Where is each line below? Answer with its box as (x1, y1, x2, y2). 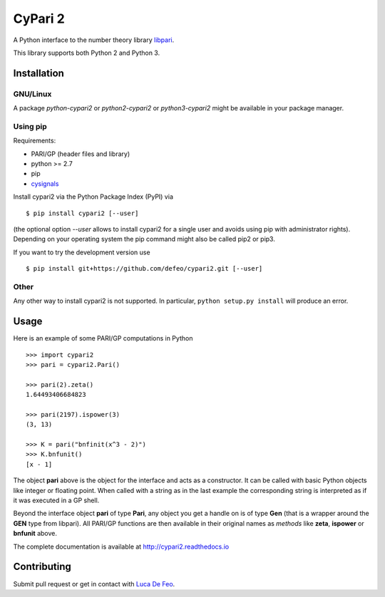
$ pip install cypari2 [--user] (26, 209, 139, 217)
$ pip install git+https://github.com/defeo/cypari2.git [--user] (26, 264, 263, 273)
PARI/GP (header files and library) (31, 150, 130, 158)
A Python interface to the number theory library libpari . (13, 36, 175, 44)
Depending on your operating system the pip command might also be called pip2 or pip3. (13, 235, 276, 244)
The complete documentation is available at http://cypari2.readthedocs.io (13, 542, 230, 551)
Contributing (13, 561, 71, 573)
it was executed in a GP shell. (13, 496, 100, 505)
